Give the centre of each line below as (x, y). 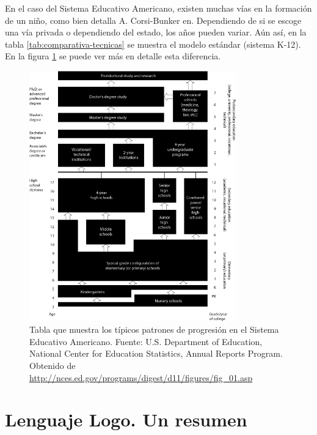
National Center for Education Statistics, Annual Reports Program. (156, 353)
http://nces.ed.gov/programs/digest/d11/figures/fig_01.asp (141, 377)
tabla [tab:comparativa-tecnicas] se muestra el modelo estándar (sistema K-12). (153, 44)
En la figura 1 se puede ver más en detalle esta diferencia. (113, 56)
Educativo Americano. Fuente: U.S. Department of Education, (146, 341)
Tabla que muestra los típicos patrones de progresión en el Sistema (154, 329)
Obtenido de (53, 366)
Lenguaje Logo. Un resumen (126, 419)
